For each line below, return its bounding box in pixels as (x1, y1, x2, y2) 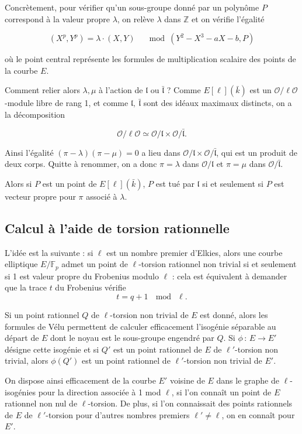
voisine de (169, 374, 205, 386)
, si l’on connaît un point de (171, 385, 272, 398)
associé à (86, 190, 117, 202)
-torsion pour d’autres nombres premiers (46, 408, 190, 421)
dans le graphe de (216, 374, 279, 386)
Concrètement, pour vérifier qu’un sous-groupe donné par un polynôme (5, 1, 259, 13)
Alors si (5, 177, 32, 189)
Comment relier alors (5, 84, 80, 96)
